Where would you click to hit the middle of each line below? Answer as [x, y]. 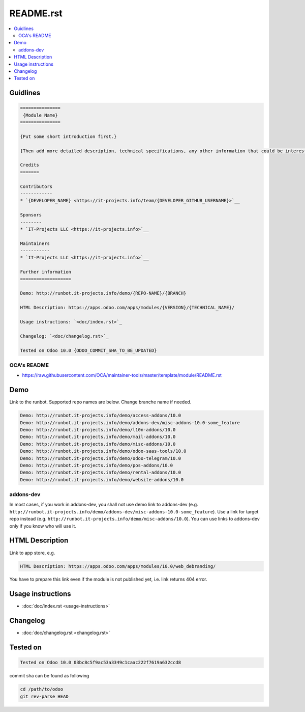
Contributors [36, 186]
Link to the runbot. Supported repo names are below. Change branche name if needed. [100, 402]
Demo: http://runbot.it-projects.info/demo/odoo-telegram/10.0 [101, 458]
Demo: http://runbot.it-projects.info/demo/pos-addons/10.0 [97, 465]
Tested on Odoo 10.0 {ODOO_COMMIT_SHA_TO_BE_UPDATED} [88, 350]
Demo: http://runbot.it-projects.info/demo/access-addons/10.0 [101, 416]
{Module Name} [40, 115]
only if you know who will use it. [43, 526]
